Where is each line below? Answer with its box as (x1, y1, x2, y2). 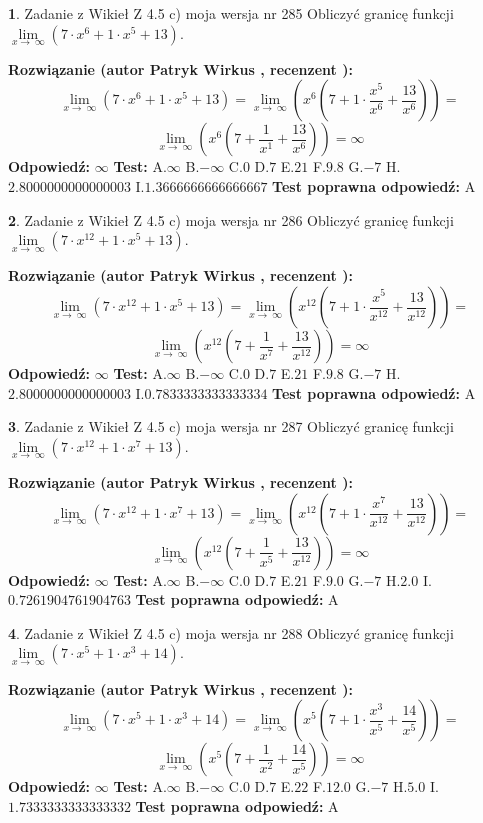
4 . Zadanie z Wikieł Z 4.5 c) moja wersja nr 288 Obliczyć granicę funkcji (8, 622, 454, 643)
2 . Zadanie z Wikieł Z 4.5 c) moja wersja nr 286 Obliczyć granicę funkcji (8, 209, 454, 230)
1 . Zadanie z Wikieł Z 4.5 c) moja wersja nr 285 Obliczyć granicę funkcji (8, 3, 454, 23)
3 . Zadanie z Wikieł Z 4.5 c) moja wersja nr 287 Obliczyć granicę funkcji (8, 416, 454, 437)
